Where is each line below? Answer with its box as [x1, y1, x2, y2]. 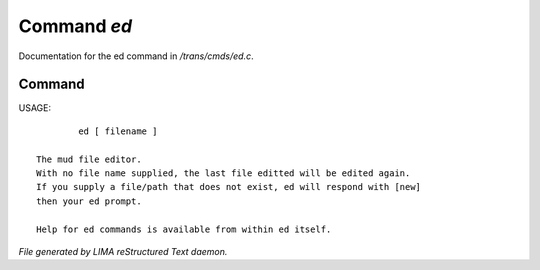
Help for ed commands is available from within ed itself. [36, 223, 332, 235]
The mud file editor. [36, 153, 142, 165]
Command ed [18, 15, 133, 37]
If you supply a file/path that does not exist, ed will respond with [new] [36, 181, 422, 193]
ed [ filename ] [78, 125, 158, 137]
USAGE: [18, 102, 52, 114]
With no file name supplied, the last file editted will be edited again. [36, 168, 411, 179]
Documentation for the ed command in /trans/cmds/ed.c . [18, 50, 254, 62]
